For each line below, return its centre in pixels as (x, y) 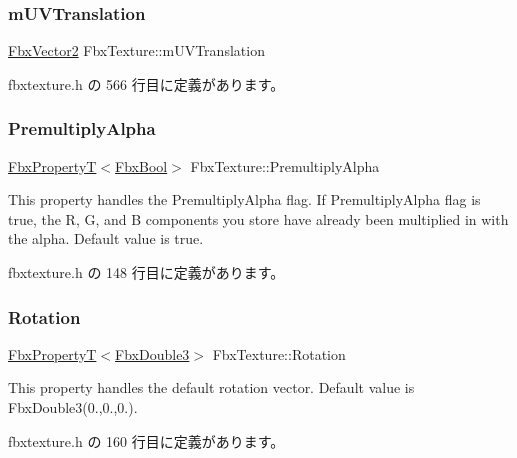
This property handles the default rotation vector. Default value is (211, 387)
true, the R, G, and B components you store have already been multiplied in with (258, 218)
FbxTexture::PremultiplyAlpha (285, 165)
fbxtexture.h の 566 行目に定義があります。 (146, 83)
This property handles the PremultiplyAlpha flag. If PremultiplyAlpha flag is (244, 199)
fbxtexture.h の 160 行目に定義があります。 (146, 440)
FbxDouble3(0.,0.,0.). (73, 407)
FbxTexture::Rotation (279, 353)
